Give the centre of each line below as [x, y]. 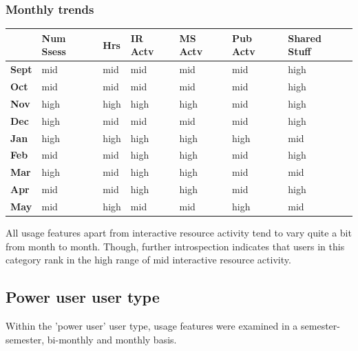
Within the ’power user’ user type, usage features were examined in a [152, 325]
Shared [305, 38]
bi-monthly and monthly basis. [112, 339]
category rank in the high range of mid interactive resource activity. [148, 260]
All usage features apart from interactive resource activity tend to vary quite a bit [179, 232]
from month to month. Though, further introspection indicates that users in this [175, 246]
